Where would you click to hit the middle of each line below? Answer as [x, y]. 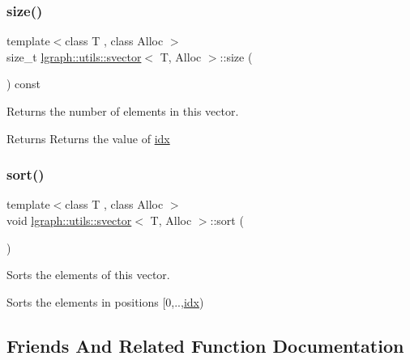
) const [24, 84]
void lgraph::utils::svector [69, 220]
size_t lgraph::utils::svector [74, 56]
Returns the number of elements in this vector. [123, 111]
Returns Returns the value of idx [88, 138]
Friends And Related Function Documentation [205, 345]
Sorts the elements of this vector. [88, 275]
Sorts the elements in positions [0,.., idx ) [105, 301]
